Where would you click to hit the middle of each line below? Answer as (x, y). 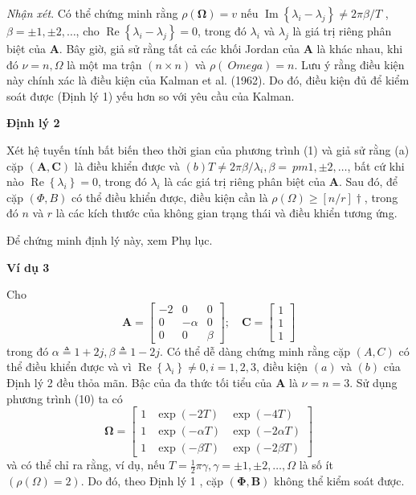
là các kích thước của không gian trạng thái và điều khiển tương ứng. (226, 213)
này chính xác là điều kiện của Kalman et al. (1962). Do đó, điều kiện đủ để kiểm (208, 80)
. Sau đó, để (368, 181)
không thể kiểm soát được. (339, 481)
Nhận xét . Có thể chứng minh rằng (92, 13)
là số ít (316, 465)
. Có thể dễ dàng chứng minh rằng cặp (255, 351)
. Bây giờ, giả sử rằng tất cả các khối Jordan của (179, 48)
